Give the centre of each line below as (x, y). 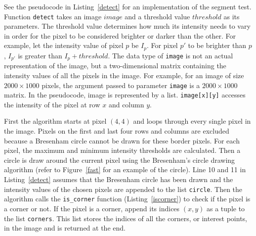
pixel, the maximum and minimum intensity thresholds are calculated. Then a (122, 150)
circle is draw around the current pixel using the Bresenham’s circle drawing (120, 160)
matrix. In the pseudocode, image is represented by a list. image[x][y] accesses (125, 95)
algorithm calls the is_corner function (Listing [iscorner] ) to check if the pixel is (127, 199)
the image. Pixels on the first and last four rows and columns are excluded (117, 131)
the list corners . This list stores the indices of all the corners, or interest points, (126, 218)
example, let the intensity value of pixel (64, 45)
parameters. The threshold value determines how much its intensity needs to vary (127, 26)
